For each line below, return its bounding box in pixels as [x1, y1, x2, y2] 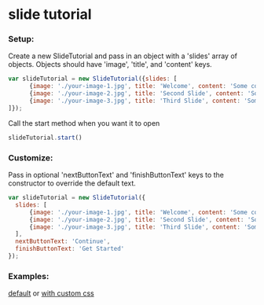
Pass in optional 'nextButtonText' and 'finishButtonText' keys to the [8, 171, 224, 180]
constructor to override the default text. [8, 178, 136, 188]
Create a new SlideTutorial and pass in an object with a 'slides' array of [8, 51, 238, 61]
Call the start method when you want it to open [8, 118, 160, 127]
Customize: [8, 152, 53, 163]
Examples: [8, 270, 49, 281]
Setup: [8, 34, 35, 45]
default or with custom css [8, 288, 94, 298]
